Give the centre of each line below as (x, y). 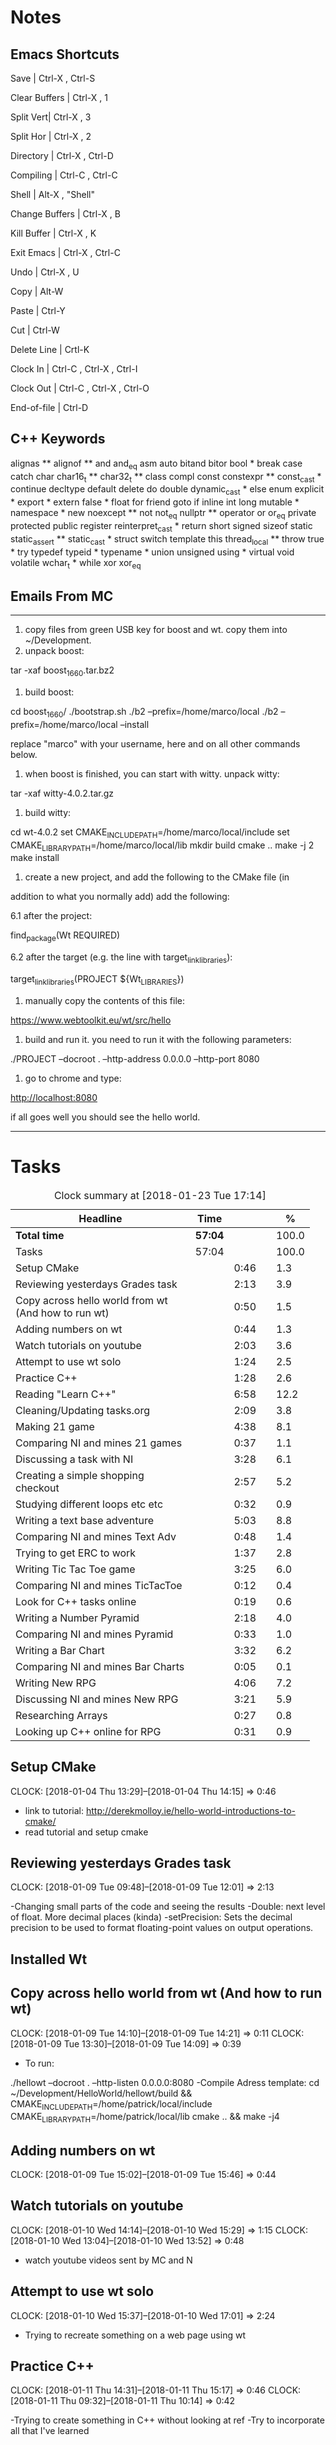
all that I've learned (50, 2431)
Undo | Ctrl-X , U (45, 272)
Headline (100, 1218)
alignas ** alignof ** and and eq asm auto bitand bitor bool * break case (156, 464)
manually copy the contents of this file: (105, 1000)
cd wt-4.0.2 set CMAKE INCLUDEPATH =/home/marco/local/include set (150, 833)
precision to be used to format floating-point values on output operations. (162, 1928)
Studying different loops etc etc (89, 1504)
